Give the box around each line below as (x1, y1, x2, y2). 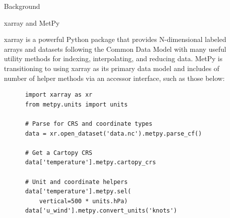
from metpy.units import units (25, 101, 128, 108)
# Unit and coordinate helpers (25, 178, 128, 185)
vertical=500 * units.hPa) (39, 197, 128, 205)
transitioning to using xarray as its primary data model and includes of (4, 63, 220, 73)
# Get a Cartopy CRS (25, 149, 92, 156)
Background (4, 1, 40, 11)
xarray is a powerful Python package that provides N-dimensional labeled (4, 34, 227, 44)
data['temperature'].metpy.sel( (25, 188, 131, 195)
